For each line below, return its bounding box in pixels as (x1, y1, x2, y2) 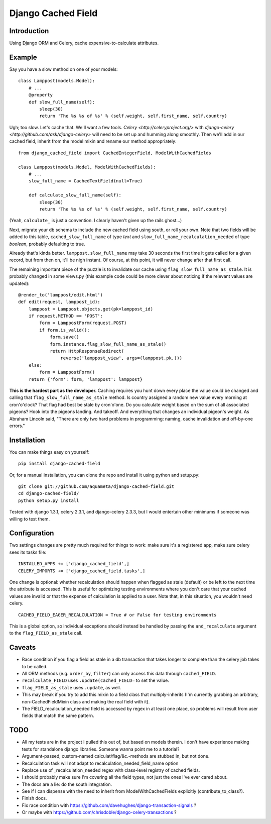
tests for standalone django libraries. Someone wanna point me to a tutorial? (22, 746, 180, 752)
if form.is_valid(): (39, 327, 90, 333)
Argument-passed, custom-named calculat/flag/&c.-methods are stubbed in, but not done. (22, 753, 210, 759)
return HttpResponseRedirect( (50, 348, 124, 354)
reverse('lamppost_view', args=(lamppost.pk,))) (60, 355, 183, 361)
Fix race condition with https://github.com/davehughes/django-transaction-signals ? (22, 802, 197, 808)
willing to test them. (9, 516, 50, 522)
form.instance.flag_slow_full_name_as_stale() (50, 341, 167, 347)
